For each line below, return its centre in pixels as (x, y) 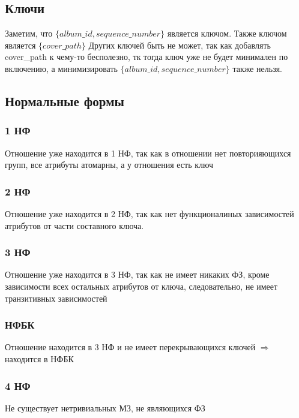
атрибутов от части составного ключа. (74, 225)
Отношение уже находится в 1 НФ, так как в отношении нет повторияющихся (148, 153)
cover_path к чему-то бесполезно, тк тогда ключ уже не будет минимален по (146, 57)
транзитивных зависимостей (56, 298)
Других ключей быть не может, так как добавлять (180, 45)
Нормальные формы (65, 100)
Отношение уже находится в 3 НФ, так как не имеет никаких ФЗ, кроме (137, 274)
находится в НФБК (39, 358)
